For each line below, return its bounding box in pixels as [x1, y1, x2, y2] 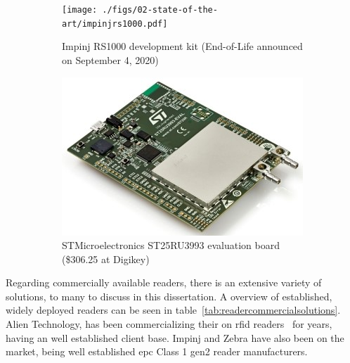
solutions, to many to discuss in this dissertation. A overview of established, [6, 288, 332, 303]
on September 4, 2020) [62, 52, 159, 67]
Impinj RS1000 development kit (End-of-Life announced [62, 39, 303, 53]
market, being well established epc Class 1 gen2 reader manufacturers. [6, 344, 308, 359]
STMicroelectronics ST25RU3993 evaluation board [62, 238, 280, 253]
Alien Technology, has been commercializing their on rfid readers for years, [6, 317, 332, 331]
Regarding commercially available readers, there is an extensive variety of [6, 275, 322, 290]
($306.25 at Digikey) [62, 251, 150, 266]
